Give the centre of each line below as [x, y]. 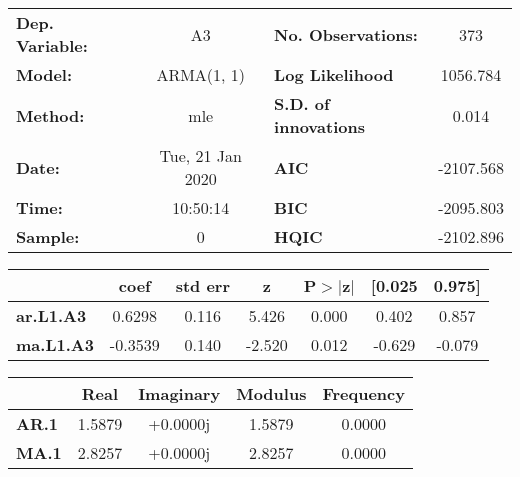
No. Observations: [346, 34]
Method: [50, 115]
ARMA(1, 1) [201, 74]
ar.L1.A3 [51, 315]
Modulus [271, 393]
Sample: [48, 236]
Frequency [363, 393]
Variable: [52, 45]
